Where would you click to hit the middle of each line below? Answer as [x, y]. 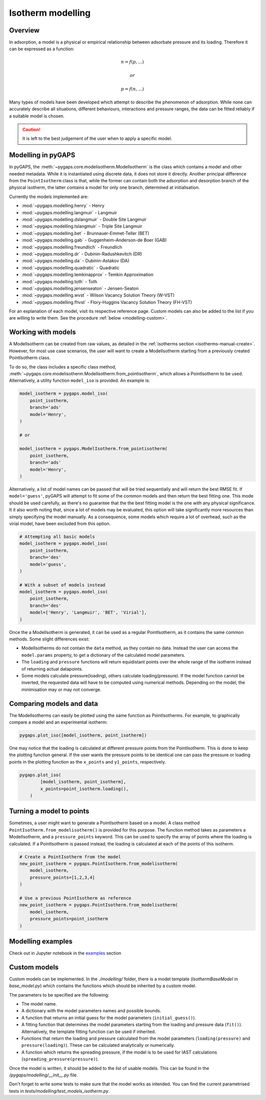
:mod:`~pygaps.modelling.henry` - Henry [63, 206]
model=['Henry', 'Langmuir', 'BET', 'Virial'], [88, 613]
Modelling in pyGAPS [42, 155]
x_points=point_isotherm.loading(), [84, 789]
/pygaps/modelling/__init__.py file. [44, 1075]
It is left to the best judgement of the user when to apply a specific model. [97, 138]
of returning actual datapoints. [52, 669]
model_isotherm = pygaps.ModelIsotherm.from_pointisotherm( [94, 449]
